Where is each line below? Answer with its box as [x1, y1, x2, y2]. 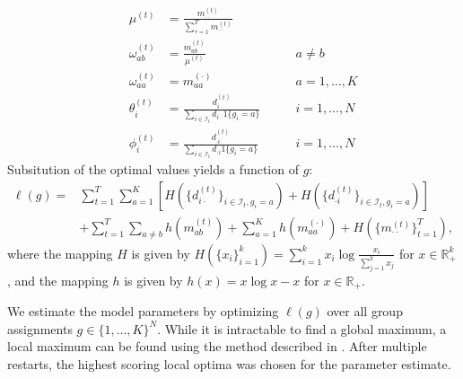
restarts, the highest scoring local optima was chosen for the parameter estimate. [7, 354, 451, 373]
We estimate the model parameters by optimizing [7, 301, 279, 320]
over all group [327, 301, 403, 320]
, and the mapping [7, 270, 109, 289]
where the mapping [7, 243, 113, 262]
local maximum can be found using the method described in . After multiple [7, 337, 427, 356]
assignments [7, 319, 73, 338]
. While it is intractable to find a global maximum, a [157, 319, 447, 338]
